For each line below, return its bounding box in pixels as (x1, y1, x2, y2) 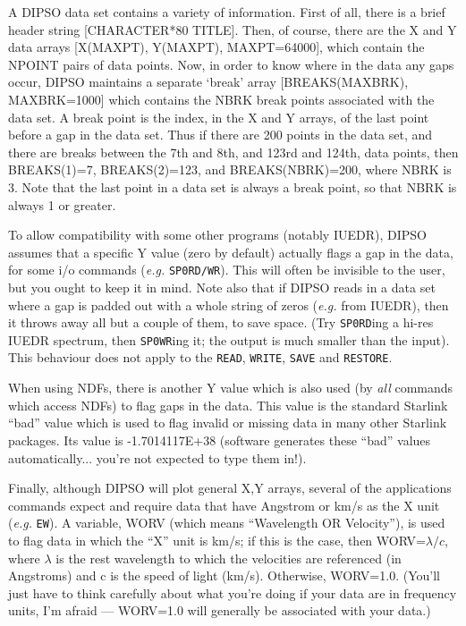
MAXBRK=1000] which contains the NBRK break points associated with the (8, 89, 435, 108)
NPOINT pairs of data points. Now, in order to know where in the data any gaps (8, 55, 454, 73)
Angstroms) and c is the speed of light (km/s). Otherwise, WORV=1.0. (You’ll (8, 566, 440, 585)
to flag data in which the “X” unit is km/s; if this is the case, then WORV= (8, 530, 426, 549)
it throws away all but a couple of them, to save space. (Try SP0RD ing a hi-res (8, 313, 434, 332)
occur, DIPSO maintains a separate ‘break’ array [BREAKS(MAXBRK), (8, 72, 409, 91)
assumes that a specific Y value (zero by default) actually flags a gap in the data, (8, 242, 453, 261)
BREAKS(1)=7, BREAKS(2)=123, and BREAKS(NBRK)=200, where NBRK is (8, 160, 452, 179)
